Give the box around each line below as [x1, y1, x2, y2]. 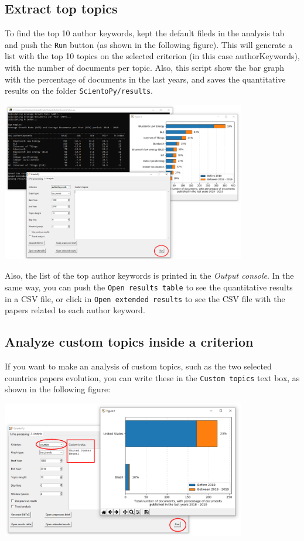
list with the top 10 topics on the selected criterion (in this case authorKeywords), [5, 50, 300, 62]
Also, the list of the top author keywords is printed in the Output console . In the [5, 269, 294, 282]
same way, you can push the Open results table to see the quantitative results [5, 280, 293, 293]
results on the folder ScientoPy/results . [5, 84, 153, 97]
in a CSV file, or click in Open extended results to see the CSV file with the [5, 292, 285, 304]
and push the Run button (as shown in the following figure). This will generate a [5, 38, 293, 50]
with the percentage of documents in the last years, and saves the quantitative [5, 73, 286, 85]
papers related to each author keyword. [5, 304, 145, 316]
